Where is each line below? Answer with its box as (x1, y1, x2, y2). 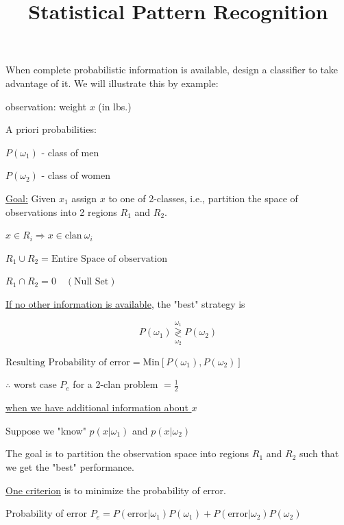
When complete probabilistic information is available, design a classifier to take (5, 62, 339, 77)
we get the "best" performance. (5, 459, 134, 474)
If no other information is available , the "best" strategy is (5, 296, 245, 310)
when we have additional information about (5, 400, 188, 415)
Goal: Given (5, 191, 56, 205)
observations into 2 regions (5, 204, 117, 219)
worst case (13, 377, 57, 391)
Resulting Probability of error (5, 357, 130, 367)
